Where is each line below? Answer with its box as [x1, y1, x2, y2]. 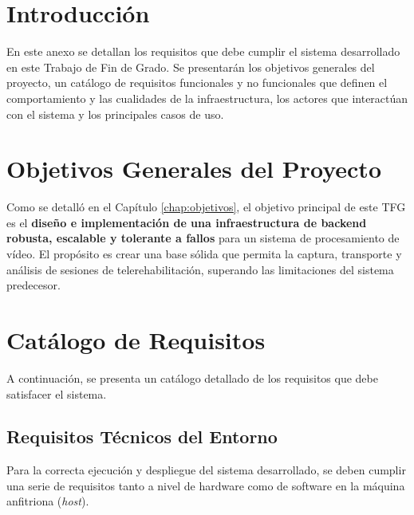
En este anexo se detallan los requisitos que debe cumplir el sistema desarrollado [6, 43, 400, 60]
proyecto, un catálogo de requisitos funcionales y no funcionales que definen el [6, 74, 388, 91]
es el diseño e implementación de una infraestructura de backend [6, 214, 367, 230]
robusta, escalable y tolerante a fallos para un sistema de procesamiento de [6, 230, 400, 246]
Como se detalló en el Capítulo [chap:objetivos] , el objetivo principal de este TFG [6, 199, 406, 215]
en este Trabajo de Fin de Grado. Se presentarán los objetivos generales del [6, 58, 375, 75]
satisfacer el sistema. [6, 385, 107, 402]
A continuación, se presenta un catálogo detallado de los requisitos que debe [6, 369, 378, 386]
